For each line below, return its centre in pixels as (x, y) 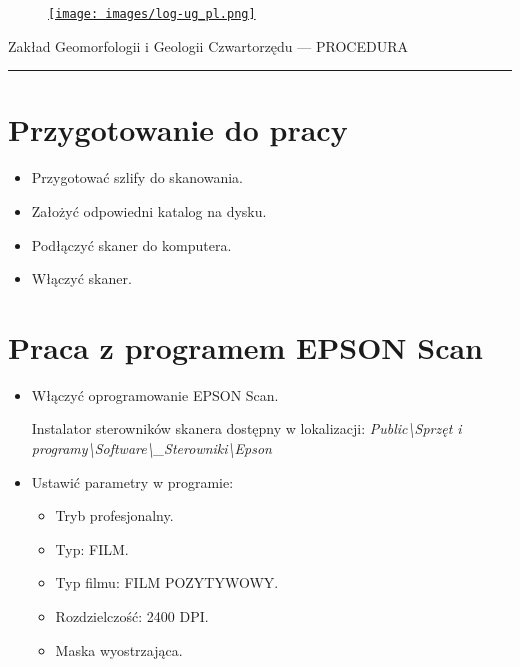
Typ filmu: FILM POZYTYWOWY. (167, 582)
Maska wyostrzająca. (119, 649)
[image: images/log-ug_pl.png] (152, 14)
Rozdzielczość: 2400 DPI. (132, 616)
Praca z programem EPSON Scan (245, 346)
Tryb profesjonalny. (114, 515)
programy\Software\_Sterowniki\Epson (151, 448)
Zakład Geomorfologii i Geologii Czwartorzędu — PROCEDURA (208, 45)
